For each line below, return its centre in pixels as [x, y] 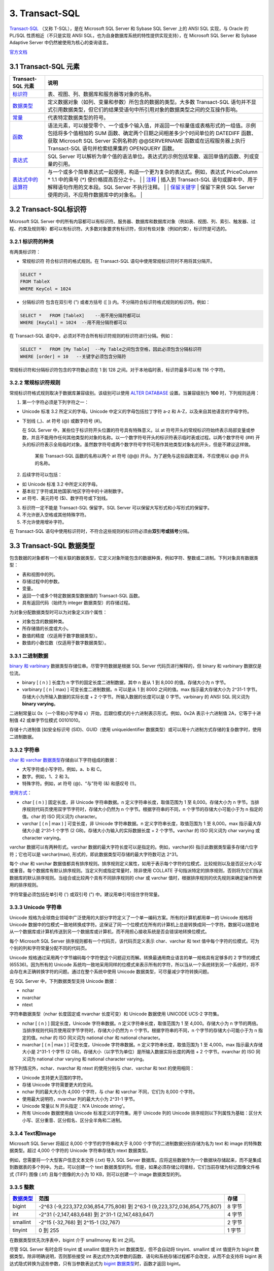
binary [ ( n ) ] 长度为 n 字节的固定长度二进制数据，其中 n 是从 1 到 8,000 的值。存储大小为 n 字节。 [125, 683]
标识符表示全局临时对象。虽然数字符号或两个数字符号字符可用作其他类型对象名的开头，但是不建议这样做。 [142, 444]
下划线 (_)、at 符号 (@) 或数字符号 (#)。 [63, 421]
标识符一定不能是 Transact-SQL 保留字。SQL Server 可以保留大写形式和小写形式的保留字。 [117, 507]
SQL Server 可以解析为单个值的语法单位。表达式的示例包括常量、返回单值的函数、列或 [151, 156]
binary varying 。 [40, 704]
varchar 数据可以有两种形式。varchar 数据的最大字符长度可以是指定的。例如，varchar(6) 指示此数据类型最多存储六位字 [134, 847]
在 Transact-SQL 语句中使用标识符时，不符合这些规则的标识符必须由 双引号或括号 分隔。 [101, 531]
